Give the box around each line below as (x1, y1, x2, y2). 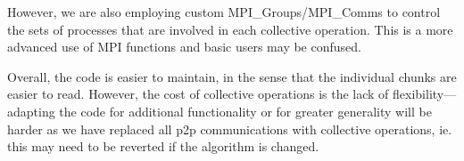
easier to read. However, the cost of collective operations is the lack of (7, 85, 389, 103)
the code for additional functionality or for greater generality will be (59, 101, 432, 120)
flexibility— (393, 85, 457, 103)
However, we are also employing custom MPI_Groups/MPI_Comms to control (7, 3, 441, 20)
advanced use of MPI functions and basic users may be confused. (7, 37, 361, 56)
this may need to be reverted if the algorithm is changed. (7, 137, 319, 156)
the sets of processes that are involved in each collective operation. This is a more (7, 20, 453, 38)
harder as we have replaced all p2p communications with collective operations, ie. (7, 119, 452, 138)
